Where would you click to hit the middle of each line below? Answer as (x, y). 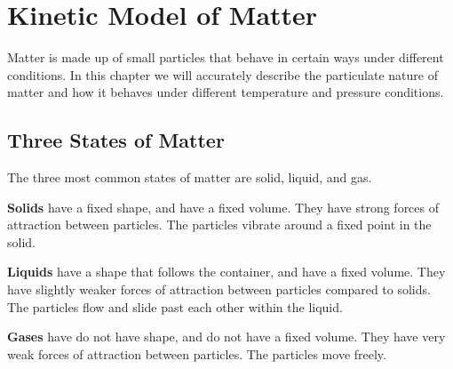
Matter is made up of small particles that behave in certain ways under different (226, 57)
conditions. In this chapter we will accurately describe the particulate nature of (223, 74)
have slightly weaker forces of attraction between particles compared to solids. (219, 289)
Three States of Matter (116, 140)
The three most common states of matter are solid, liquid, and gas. (190, 177)
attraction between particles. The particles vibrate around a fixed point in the (219, 225)
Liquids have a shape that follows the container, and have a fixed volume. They (226, 272)
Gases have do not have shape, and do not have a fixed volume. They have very (226, 337)
